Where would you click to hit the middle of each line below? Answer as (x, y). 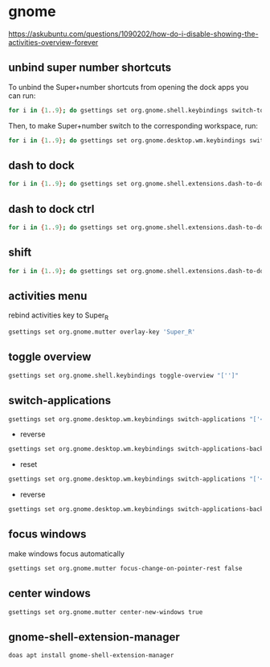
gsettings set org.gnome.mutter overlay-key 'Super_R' (102, 332)
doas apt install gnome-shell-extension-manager (91, 656)
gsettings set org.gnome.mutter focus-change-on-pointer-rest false (125, 568)
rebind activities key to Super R (59, 316)
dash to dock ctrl (51, 209)
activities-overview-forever (53, 42)
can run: (22, 96)
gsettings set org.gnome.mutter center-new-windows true (106, 612)
